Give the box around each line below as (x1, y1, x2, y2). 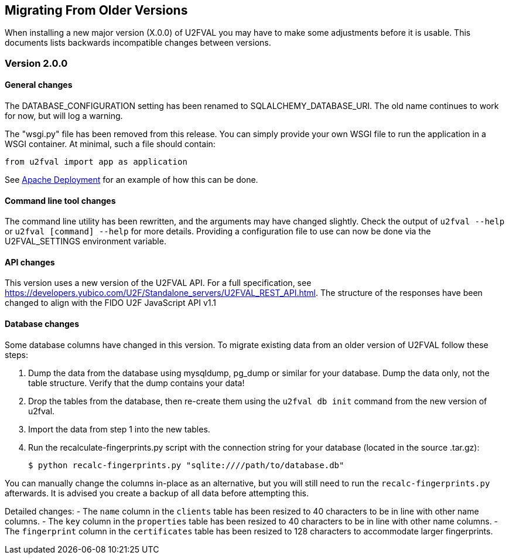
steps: (5, 349, 28, 360)
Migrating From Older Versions (5, 3, 188, 18)
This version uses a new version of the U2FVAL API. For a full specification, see (5, 278, 312, 288)
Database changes (5, 319, 79, 329)
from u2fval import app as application (5, 157, 187, 167)
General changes (5, 80, 73, 90)
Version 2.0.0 (5, 57, 68, 69)
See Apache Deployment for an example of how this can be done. (5, 175, 258, 185)
